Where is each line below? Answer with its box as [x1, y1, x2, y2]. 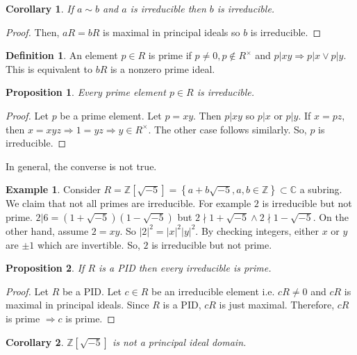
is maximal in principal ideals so [103, 24, 240, 39]
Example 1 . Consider [6, 182, 101, 197]
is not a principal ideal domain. [112, 334, 247, 349]
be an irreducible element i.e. [151, 283, 275, 298]
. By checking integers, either [195, 223, 319, 238]
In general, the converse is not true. [6, 158, 157, 173]
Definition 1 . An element [6, 48, 118, 63]
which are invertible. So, [37, 237, 140, 251]
